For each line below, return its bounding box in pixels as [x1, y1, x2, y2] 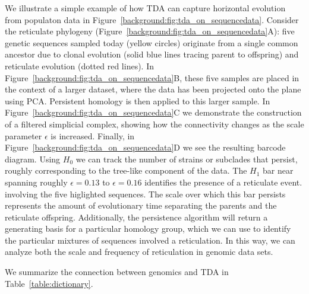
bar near [263, 164, 294, 177]
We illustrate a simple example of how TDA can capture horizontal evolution [5, 2, 286, 14]
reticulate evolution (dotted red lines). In [5, 59, 154, 72]
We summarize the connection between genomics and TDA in [5, 266, 229, 278]
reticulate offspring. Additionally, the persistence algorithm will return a [5, 210, 268, 223]
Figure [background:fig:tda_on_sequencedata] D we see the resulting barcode [5, 141, 286, 154]
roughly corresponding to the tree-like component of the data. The [5, 164, 247, 177]
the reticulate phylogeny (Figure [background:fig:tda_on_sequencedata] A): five [5, 25, 295, 37]
